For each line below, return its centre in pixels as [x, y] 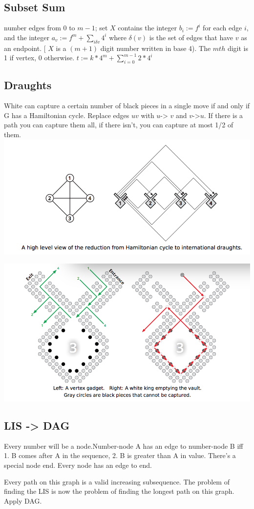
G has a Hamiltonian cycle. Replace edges [67, 115]
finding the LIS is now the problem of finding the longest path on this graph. [119, 491]
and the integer [27, 37]
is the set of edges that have [191, 37]
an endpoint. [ [25, 48]
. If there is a [223, 115]
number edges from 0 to [40, 28]
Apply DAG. [23, 500]
